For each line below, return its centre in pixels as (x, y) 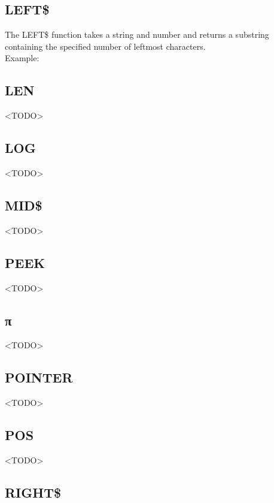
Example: (22, 58)
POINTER (39, 377)
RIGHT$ (33, 492)
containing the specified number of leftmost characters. (105, 46)
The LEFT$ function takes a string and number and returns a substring (137, 34)
